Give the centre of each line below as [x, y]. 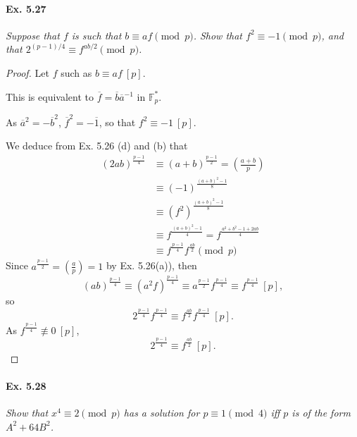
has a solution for [162, 413]
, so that [117, 122]
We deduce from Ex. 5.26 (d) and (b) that [97, 146]
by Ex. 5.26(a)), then [151, 265]
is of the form [321, 413]
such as [76, 72]
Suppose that [33, 35]
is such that [96, 35]
